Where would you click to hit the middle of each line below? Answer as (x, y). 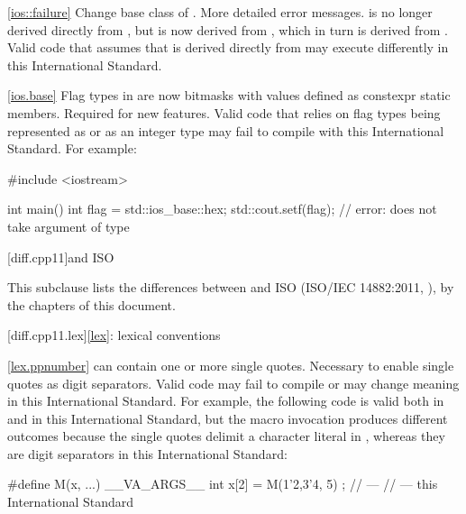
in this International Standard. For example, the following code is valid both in (226, 401)
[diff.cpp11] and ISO (61, 257)
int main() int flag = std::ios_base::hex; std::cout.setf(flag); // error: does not (222, 209)
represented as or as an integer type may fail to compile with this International (226, 130)
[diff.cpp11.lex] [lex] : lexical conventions (114, 335)
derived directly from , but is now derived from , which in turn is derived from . (228, 29)
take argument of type (69, 226)
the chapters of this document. (91, 304)
